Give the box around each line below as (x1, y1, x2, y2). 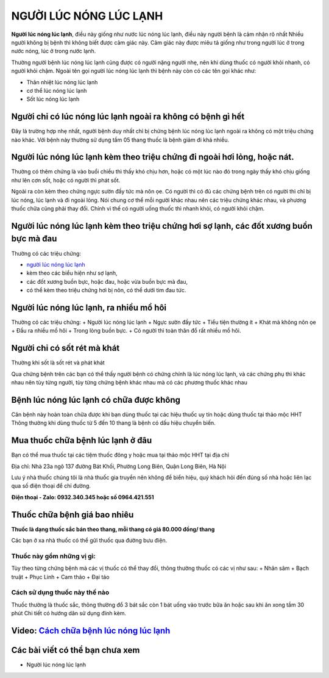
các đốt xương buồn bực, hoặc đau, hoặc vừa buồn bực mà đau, (26, 278, 188, 285)
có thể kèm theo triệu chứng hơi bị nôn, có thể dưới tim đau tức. (26, 287, 186, 294)
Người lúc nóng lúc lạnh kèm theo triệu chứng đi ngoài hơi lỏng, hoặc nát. (11, 152, 295, 162)
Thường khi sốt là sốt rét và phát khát (11, 359, 105, 366)
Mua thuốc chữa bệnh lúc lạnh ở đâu (11, 435, 152, 445)
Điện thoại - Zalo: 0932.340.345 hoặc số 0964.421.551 (11, 493, 154, 500)
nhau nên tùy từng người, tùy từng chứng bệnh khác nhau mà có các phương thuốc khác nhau (11, 379, 248, 386)
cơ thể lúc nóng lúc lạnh (26, 87, 87, 94)
